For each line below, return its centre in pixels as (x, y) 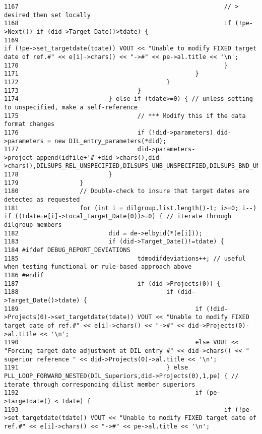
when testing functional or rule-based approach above (98, 267)
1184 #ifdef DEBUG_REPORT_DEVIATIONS (67, 250)
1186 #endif (24, 275)
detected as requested (42, 200)
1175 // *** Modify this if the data (125, 116)
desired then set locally (47, 15)
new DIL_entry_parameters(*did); (111, 141)
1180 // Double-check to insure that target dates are (127, 191)
